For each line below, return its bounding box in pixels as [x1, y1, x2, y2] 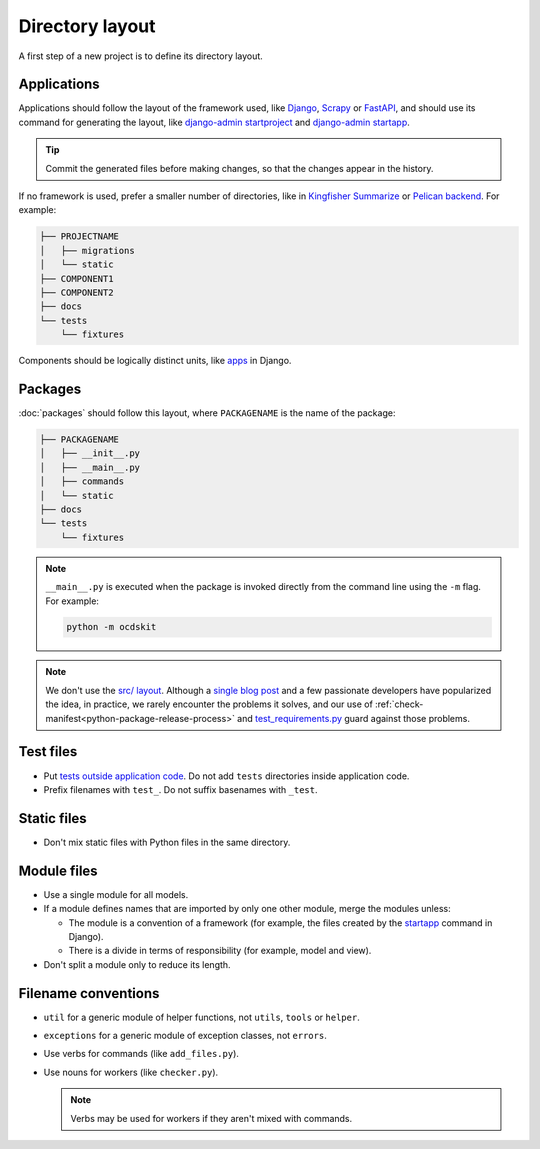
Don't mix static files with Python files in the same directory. [43, 836, 291, 848]
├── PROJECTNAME [39, 231, 120, 242]
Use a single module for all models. [43, 888, 189, 900]
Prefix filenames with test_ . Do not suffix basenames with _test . [43, 783, 319, 795]
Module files [18, 862, 99, 879]
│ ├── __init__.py [39, 448, 140, 459]
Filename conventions [18, 985, 160, 1002]
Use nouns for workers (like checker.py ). [43, 1066, 219, 1078]
